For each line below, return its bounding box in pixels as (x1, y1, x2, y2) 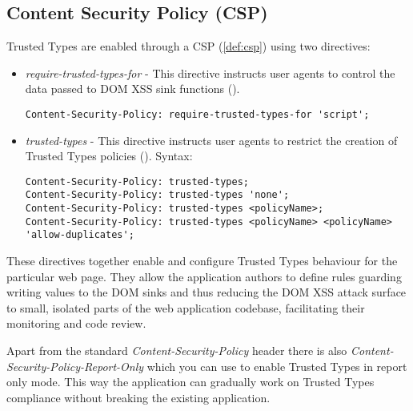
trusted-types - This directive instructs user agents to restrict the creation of (25, 131, 398, 148)
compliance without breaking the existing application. (6, 389, 271, 405)
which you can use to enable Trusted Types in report (146, 357, 407, 374)
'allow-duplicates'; (25, 229, 134, 241)
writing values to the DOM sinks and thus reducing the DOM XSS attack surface (6, 284, 407, 300)
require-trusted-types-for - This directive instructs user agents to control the (25, 64, 395, 81)
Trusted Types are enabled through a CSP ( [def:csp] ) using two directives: (6, 38, 371, 54)
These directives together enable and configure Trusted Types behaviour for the (6, 252, 398, 269)
